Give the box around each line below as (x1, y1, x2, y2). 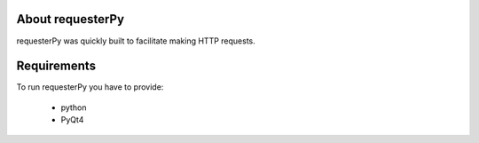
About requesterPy (16, 12, 124, 27)
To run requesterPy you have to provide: (16, 82, 164, 92)
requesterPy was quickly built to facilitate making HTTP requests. (16, 36, 256, 46)
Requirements (16, 59, 97, 74)
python (60, 102, 87, 113)
